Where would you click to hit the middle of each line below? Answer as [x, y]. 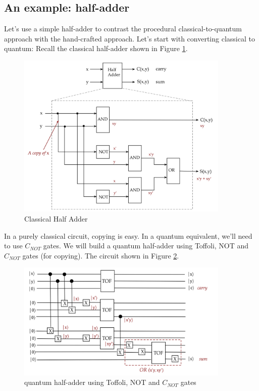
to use [13, 246]
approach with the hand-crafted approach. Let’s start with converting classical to [129, 38]
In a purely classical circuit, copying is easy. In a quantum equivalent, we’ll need [128, 235]
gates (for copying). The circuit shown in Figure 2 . [101, 255]
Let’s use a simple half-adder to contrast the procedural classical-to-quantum [123, 29]
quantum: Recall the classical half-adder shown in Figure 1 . [96, 48]
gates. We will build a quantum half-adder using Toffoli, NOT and [146, 246]
